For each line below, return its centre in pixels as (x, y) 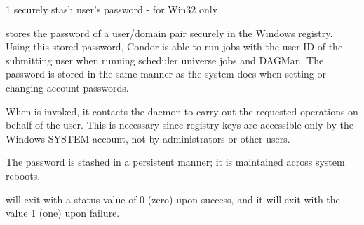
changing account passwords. (67, 87)
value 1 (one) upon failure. (63, 213)
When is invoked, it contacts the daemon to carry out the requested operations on (182, 111)
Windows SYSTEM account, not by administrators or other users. (148, 138)
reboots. (23, 175)
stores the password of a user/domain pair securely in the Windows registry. (169, 32)
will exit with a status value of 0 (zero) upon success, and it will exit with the (173, 199)
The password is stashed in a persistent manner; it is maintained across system (175, 162)
